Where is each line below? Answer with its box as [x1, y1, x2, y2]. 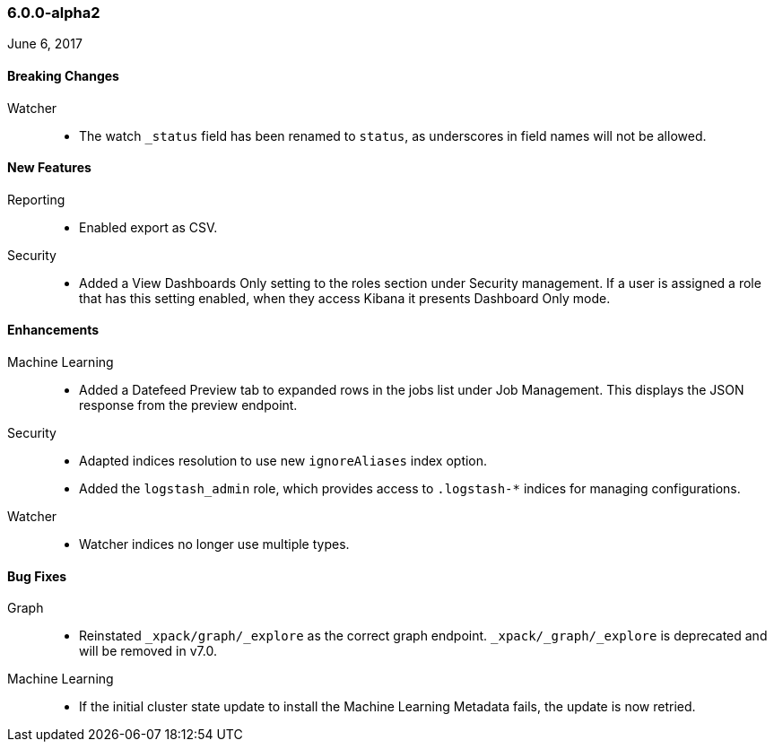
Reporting [7, 191, 65, 207]
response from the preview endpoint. [79, 397, 298, 414]
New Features [7, 160, 91, 176]
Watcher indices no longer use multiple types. [79, 536, 350, 553]
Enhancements [7, 322, 100, 338]
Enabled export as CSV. [79, 219, 218, 235]
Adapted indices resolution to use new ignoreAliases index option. [79, 453, 488, 469]
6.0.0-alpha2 [7, 4, 100, 22]
